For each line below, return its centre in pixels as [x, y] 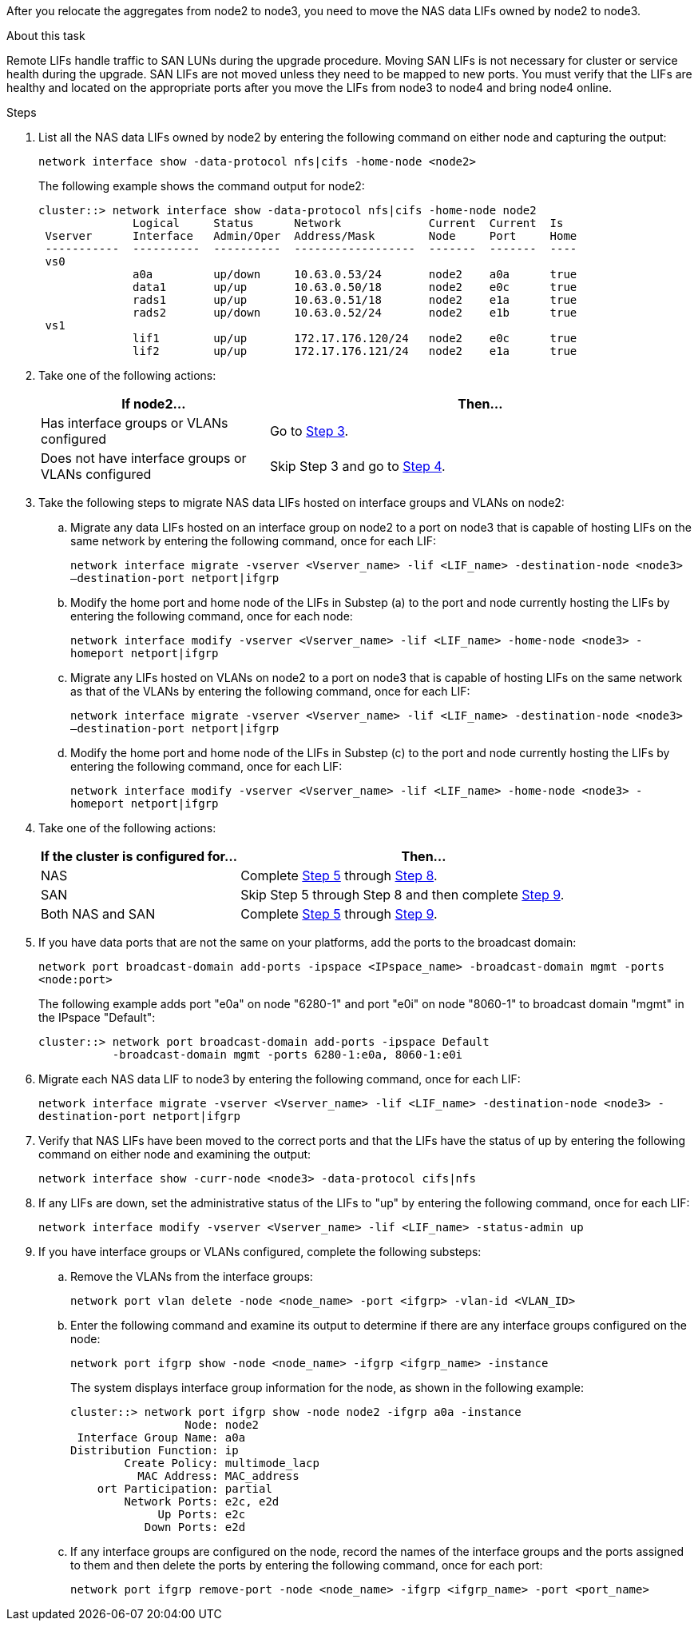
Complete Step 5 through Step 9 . [339, 914]
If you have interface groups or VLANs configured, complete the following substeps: [260, 1252]
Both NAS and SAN [98, 914]
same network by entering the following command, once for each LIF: [254, 541]
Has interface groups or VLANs [135, 423]
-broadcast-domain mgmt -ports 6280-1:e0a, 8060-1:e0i [288, 1055]
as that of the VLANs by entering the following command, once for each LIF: [270, 691]
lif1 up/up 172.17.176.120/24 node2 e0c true [355, 338]
